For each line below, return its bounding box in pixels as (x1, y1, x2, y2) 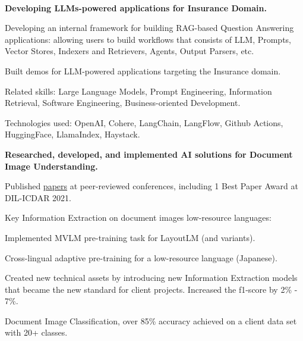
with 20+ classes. (5, 326, 68, 339)
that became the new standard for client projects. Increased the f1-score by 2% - (5, 283, 298, 295)
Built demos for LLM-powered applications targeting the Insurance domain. (5, 64, 281, 77)
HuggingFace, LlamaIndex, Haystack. (5, 128, 140, 140)
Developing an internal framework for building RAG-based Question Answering (5, 21, 294, 34)
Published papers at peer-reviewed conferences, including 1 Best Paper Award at (5, 180, 298, 192)
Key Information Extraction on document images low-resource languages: (5, 211, 272, 224)
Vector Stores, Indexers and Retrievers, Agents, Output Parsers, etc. (5, 45, 254, 57)
